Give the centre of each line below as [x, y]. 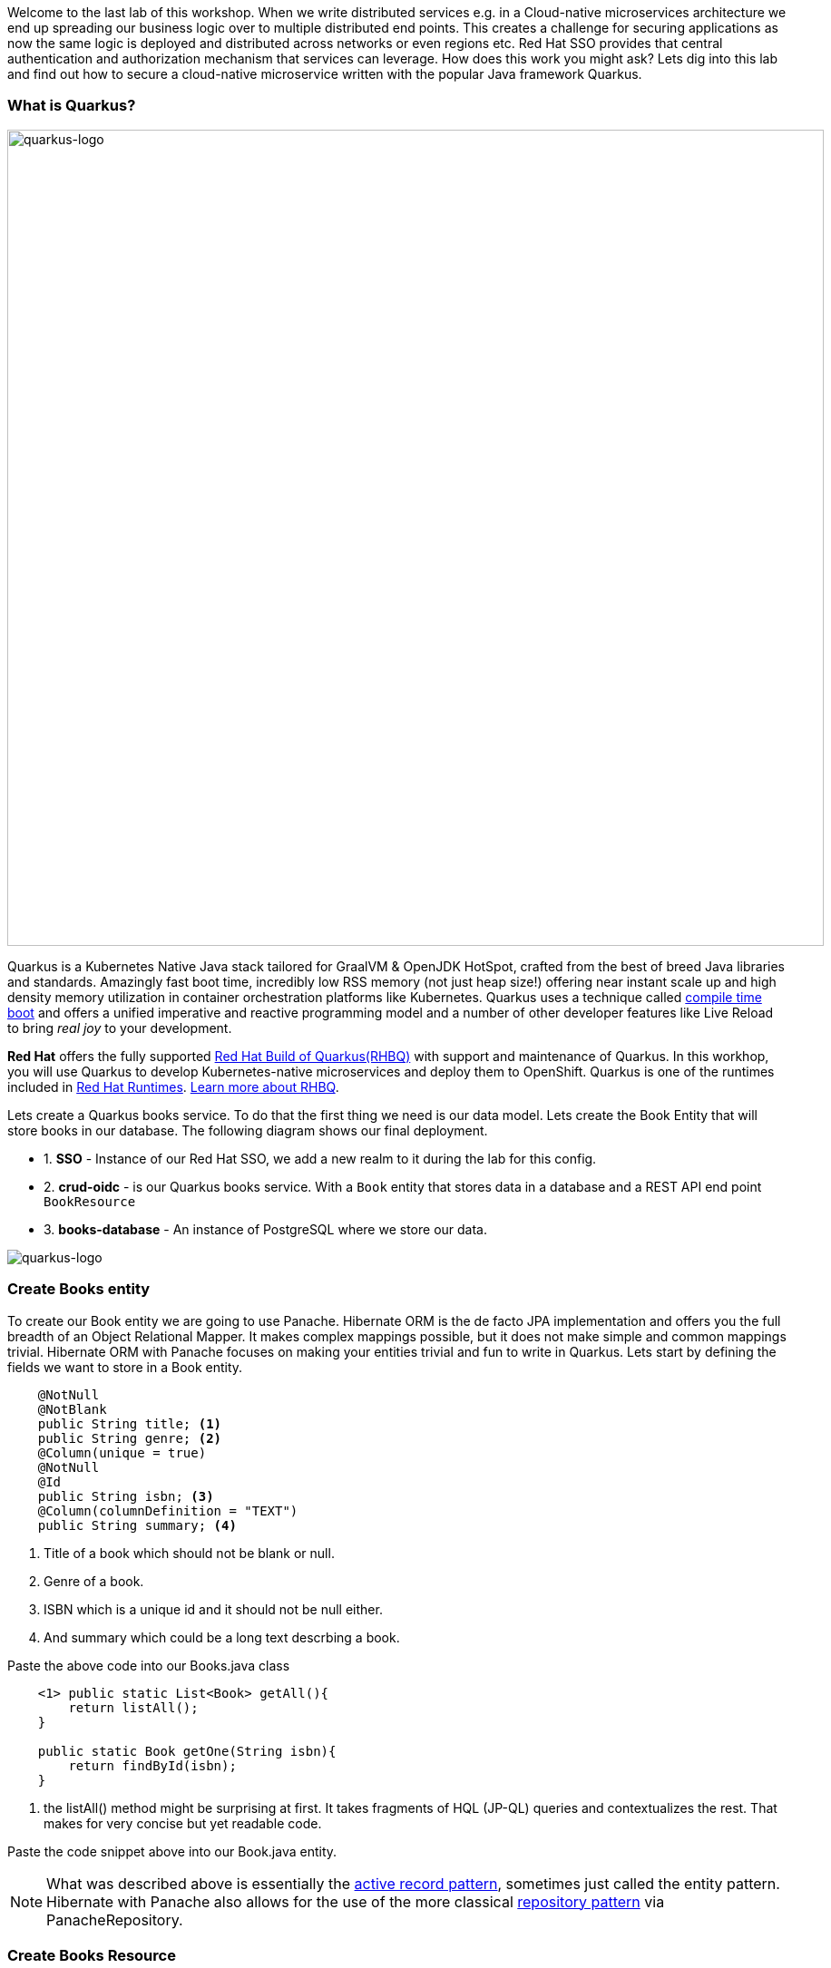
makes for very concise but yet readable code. [183, 1823]
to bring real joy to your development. [120, 1028]
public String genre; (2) [130, 1438]
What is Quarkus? [72, 106]
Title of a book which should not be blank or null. [189, 1553]
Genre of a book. [94, 1581]
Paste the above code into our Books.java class [149, 1665]
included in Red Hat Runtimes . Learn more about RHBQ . [173, 1086]
